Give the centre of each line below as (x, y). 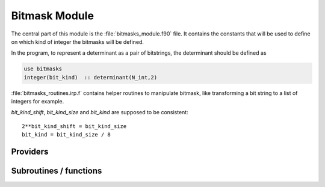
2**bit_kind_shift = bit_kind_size (74, 126)
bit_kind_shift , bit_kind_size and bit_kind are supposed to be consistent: (100, 112)
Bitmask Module (53, 16)
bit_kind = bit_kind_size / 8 (67, 135)
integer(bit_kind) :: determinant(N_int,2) (91, 77)
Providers (30, 152)
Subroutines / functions (57, 171)
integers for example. (38, 102)
